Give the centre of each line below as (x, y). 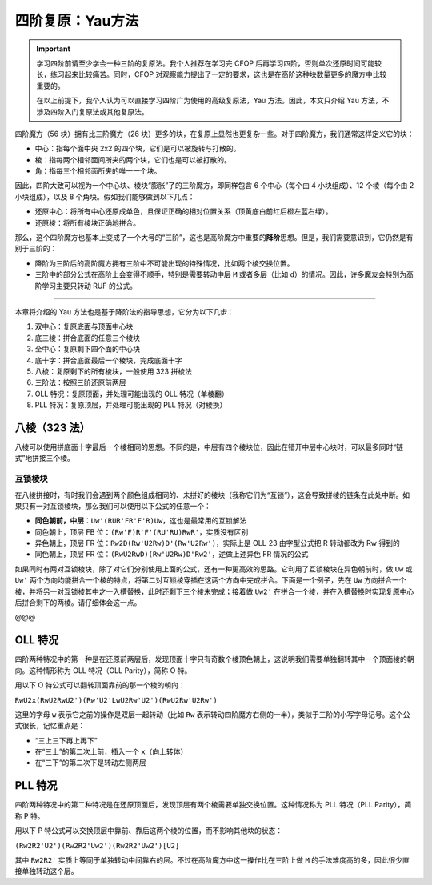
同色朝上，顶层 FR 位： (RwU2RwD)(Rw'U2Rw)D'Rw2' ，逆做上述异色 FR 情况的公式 (172, 554)
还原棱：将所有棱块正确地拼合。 (87, 222)
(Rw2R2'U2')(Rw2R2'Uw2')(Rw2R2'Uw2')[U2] (97, 845)
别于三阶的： (36, 249)
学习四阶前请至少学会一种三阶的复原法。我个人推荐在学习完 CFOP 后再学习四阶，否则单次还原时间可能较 (209, 63)
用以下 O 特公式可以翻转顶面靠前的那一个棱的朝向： (100, 685)
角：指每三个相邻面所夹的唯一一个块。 (98, 171)
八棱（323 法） (53, 428)
